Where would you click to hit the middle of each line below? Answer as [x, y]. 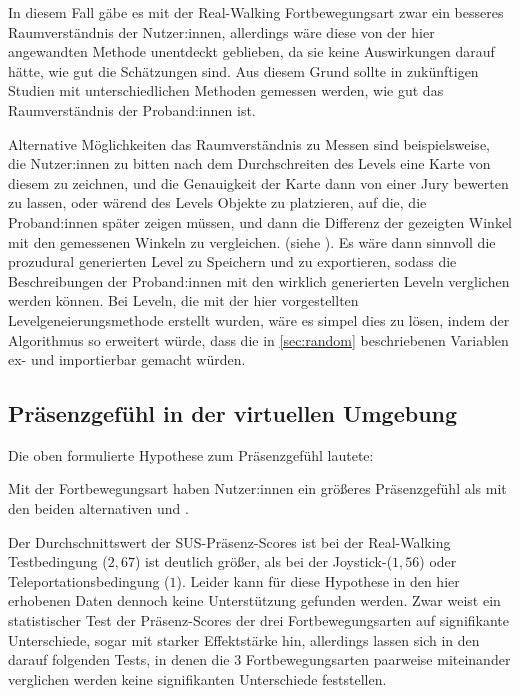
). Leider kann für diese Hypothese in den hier [318, 580]
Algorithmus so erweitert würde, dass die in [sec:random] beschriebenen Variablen [258, 339]
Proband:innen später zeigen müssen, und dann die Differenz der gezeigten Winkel [260, 221]
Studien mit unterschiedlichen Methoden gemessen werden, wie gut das [226, 90]
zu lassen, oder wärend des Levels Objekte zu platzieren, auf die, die [217, 202]
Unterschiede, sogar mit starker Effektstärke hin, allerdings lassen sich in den [244, 639]
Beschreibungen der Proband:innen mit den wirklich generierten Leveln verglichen [259, 280]
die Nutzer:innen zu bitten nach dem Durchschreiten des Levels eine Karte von [249, 163]
